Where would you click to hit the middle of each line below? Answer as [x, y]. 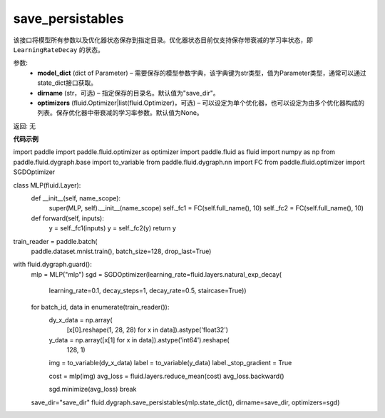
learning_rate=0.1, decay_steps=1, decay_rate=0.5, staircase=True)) [148, 291]
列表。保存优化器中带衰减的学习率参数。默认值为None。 [120, 113]
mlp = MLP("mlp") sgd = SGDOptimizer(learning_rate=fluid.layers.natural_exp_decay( [156, 274]
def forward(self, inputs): [68, 218]
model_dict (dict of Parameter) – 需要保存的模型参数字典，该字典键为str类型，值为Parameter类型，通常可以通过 [202, 73]
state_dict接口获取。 [67, 83]
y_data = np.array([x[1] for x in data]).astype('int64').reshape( [139, 340]
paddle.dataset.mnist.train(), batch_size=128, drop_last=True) [121, 251]
